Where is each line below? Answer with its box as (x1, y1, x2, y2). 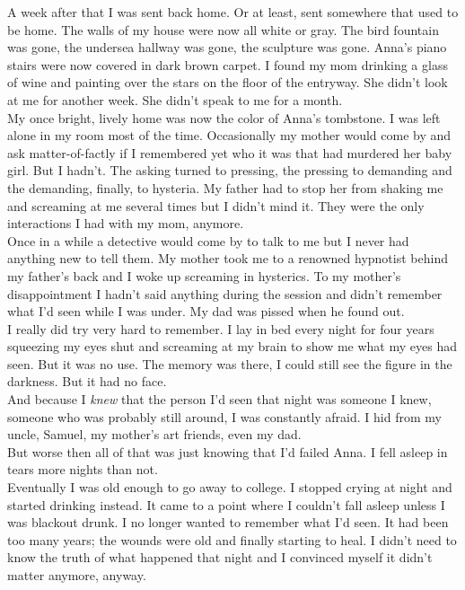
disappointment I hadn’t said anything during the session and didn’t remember (7, 284, 443, 303)
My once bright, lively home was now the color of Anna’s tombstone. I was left (7, 108, 441, 127)
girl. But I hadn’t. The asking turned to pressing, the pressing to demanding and (7, 161, 452, 180)
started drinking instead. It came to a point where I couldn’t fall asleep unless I (7, 495, 445, 514)
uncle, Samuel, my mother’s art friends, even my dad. (7, 425, 302, 444)
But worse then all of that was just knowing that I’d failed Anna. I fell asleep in (7, 442, 448, 461)
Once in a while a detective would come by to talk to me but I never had (7, 231, 409, 250)
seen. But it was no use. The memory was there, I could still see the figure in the (7, 354, 452, 373)
